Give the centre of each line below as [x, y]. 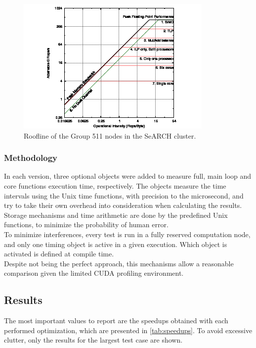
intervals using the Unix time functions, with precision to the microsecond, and [124, 195]
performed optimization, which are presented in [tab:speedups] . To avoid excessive [128, 330]
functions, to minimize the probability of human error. [86, 224]
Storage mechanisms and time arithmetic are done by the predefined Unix [116, 215]
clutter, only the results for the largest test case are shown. [93, 340]
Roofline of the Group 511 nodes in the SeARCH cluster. [110, 135]
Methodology [31, 158]
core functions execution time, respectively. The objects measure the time [115, 186]
